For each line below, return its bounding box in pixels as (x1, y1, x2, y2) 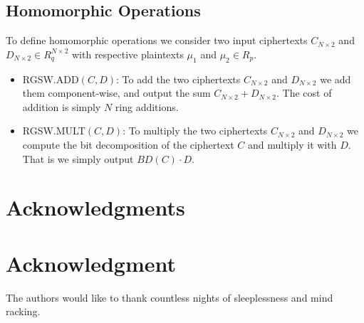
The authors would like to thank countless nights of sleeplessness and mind (6, 290, 333, 305)
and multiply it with (247, 137, 337, 152)
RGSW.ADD (22, 71, 79, 86)
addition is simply (22, 99, 101, 114)
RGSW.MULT (22, 123, 85, 138)
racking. (6, 304, 41, 319)
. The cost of (276, 85, 332, 100)
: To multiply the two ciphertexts (123, 123, 268, 138)
